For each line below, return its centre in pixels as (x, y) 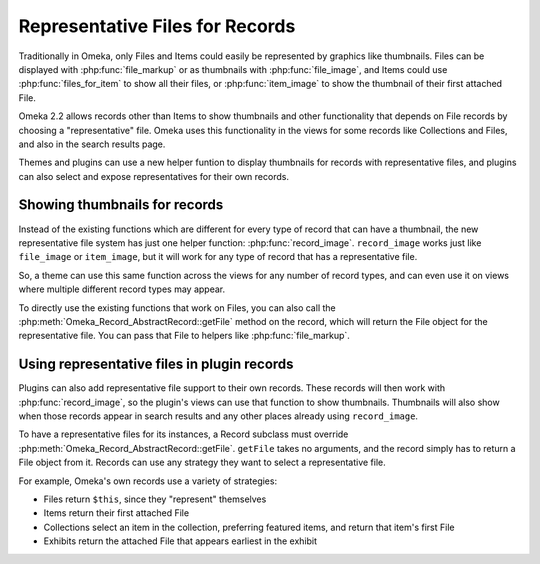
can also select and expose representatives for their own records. (154, 176)
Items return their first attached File (116, 513)
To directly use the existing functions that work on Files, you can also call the (177, 307)
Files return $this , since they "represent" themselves (155, 499)
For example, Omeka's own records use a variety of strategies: (148, 481)
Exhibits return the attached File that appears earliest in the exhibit (180, 541)
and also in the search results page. (92, 144)
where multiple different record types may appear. (121, 289)
